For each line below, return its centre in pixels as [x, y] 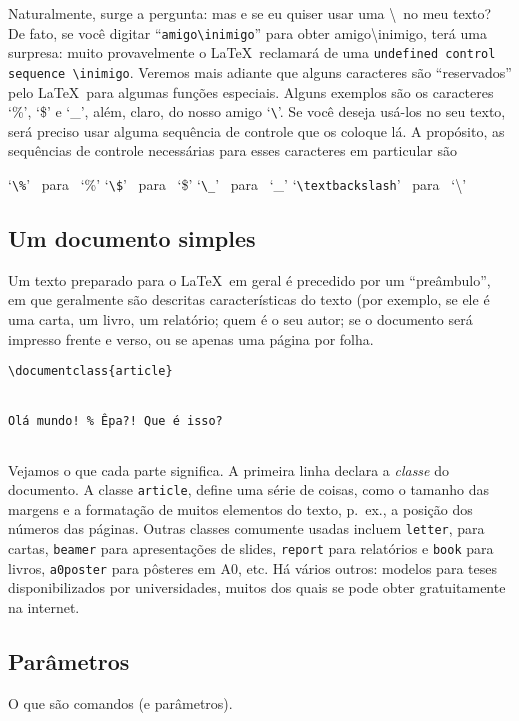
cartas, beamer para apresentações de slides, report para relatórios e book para [251, 548]
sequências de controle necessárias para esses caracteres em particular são [232, 150]
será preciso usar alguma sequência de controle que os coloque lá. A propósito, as [256, 130]
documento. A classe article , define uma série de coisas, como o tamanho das [249, 489]
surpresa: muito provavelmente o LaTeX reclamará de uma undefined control [252, 52]
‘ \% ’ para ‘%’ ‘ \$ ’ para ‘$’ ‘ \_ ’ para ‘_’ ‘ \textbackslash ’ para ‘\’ [237, 184]
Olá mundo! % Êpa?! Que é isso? [115, 421]
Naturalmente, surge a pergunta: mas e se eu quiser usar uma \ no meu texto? [250, 13]
